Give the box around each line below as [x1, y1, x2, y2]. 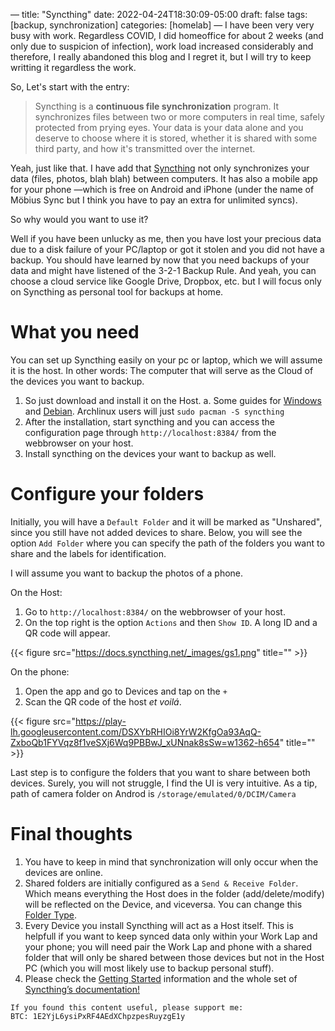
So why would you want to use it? [10, 214, 149, 225]
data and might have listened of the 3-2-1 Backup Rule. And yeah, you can [10, 265, 317, 276]
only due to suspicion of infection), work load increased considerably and [10, 40, 314, 52]
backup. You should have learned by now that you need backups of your [10, 254, 310, 266]
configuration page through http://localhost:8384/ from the [24, 426, 277, 438]
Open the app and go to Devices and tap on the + [24, 685, 228, 697]
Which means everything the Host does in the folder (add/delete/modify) [24, 887, 325, 899]
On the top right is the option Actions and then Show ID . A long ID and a [24, 616, 318, 628]
